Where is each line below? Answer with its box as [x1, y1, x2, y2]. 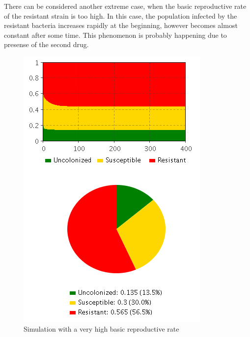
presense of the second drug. [4, 39, 89, 50]
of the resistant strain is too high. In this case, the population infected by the [4, 10, 237, 21]
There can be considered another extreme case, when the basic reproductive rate [4, 1, 247, 11]
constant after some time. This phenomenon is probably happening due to [4, 29, 227, 40]
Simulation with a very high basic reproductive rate [24, 323, 179, 334]
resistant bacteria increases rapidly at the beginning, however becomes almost [4, 20, 238, 30]
